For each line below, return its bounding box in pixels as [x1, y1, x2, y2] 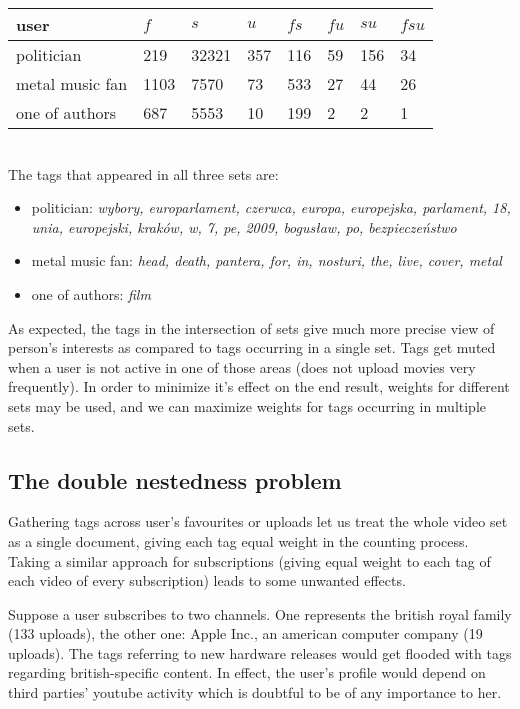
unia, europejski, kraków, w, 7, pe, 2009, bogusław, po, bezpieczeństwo [31, 216, 457, 237]
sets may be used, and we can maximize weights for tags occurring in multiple [8, 395, 487, 416]
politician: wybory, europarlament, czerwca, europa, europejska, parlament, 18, [31, 197, 511, 218]
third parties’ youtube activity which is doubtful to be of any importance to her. [8, 682, 502, 703]
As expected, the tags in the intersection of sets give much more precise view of [8, 317, 495, 338]
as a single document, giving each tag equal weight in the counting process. [8, 530, 469, 551]
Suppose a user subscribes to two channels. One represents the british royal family [8, 603, 512, 624]
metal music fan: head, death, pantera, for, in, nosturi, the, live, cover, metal [31, 250, 502, 271]
